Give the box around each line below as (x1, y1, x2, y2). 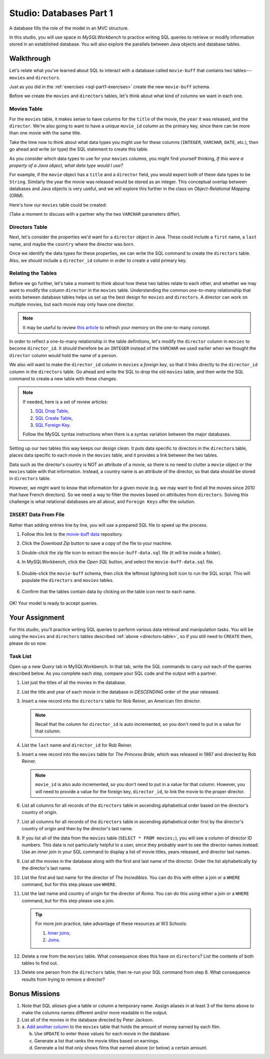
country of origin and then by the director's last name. (21, 826, 133, 832)
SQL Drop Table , (35, 408, 69, 414)
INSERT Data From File (9, 511, 65, 518)
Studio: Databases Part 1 (9, 8, 113, 19)
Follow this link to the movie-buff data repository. (21, 531, 123, 537)
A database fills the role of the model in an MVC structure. (9, 25, 129, 31)
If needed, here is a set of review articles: (22, 399, 108, 405)
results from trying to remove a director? (21, 976, 105, 982)
